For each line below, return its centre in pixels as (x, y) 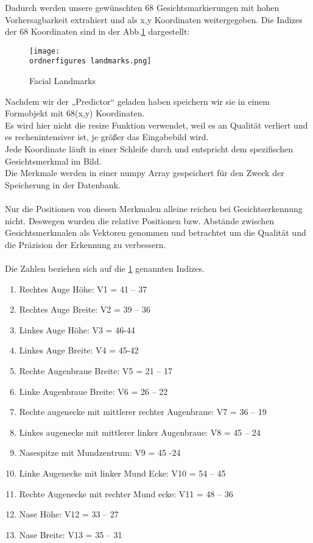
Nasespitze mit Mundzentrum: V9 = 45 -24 (100, 452)
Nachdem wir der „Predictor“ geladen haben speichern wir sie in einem (137, 101)
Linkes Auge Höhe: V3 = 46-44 (77, 329)
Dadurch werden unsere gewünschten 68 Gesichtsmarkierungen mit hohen (142, 7)
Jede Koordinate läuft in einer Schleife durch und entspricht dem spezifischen (149, 149)
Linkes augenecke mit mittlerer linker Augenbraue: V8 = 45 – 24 (140, 432)
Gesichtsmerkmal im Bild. (53, 161)
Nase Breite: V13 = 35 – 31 (71, 534)
